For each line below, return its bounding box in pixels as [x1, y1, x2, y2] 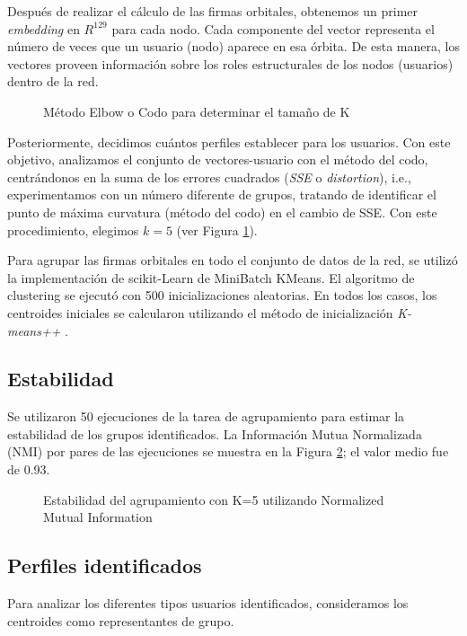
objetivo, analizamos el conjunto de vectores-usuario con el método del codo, [7, 150, 428, 169]
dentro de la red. [7, 72, 99, 91]
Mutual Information [43, 508, 153, 526]
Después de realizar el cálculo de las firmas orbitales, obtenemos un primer [7, 2, 419, 20]
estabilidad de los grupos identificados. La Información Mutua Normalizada [7, 424, 422, 443]
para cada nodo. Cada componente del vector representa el [111, 19, 435, 38]
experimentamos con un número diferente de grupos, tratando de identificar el [7, 185, 436, 204]
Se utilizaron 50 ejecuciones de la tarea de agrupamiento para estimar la [7, 407, 405, 426]
